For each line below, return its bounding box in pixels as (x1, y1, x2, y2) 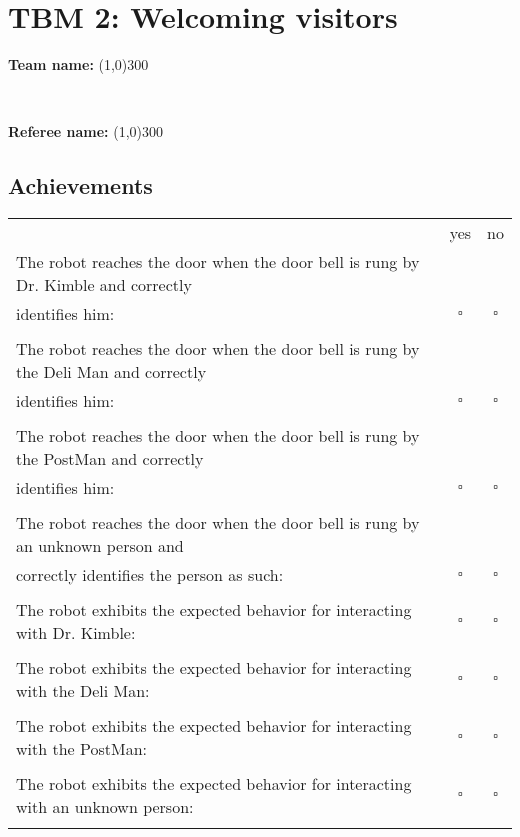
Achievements (8, 170, 153, 201)
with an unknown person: (16, 795, 194, 819)
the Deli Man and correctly (16, 360, 207, 384)
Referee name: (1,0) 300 (8, 121, 163, 142)
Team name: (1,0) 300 (8, 54, 149, 75)
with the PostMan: (16, 737, 147, 761)
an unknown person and (16, 534, 184, 558)
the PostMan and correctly (16, 447, 204, 471)
